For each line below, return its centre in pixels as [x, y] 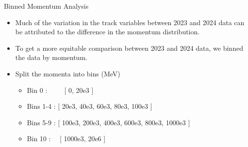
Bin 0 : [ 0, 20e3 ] [60, 90]
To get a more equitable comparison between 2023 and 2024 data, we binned [129, 48]
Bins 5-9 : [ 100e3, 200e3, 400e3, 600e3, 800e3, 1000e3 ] [108, 122]
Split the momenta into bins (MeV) [68, 73]
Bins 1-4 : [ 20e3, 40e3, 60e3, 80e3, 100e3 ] [90, 106]
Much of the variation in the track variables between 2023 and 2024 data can [130, 22]
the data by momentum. [51, 57]
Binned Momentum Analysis [46, 6]
